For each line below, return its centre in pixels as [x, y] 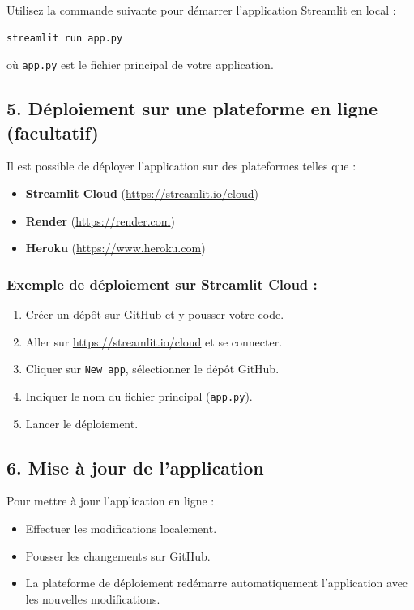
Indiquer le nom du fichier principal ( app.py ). [139, 395]
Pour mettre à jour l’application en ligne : [111, 501]
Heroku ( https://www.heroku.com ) [115, 248]
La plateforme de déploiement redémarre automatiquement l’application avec [217, 583]
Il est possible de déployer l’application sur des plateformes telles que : [181, 166]
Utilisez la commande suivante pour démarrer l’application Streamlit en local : [201, 10]
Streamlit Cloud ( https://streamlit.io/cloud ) [142, 193]
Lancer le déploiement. [82, 423]
